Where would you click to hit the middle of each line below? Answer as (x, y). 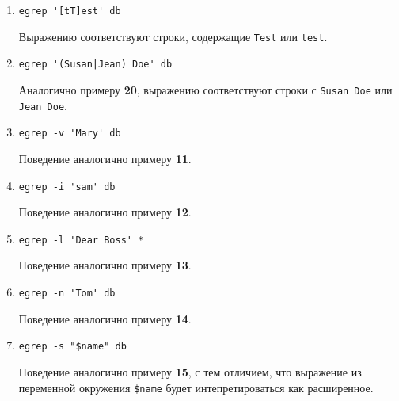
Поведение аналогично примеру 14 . (105, 318)
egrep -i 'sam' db (67, 187)
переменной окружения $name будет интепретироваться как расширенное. (196, 387)
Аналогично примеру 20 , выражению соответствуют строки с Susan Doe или (205, 89)
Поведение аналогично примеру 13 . (105, 265)
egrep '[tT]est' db (70, 11)
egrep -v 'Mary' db (70, 134)
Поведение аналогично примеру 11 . (105, 158)
